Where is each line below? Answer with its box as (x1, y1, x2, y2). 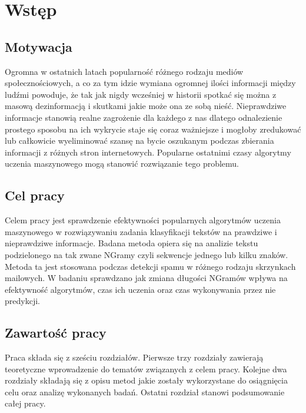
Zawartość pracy (5, 323, 107, 342)
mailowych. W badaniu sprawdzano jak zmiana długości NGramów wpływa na (5, 272, 288, 284)
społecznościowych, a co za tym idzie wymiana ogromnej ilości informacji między (5, 77, 296, 89)
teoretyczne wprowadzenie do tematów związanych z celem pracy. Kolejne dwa (5, 362, 287, 375)
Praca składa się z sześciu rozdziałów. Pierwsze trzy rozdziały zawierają (5, 351, 264, 364)
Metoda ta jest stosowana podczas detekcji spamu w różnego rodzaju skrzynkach (5, 260, 296, 272)
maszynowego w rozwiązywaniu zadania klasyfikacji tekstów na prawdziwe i (5, 225, 277, 237)
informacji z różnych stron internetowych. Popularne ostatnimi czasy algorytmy (5, 146, 291, 158)
